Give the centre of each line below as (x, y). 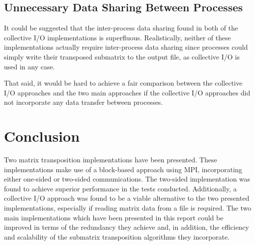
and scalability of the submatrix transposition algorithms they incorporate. (117, 236)
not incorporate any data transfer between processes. (84, 102)
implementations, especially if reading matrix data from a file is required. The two (128, 208)
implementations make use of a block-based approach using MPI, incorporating (123, 169)
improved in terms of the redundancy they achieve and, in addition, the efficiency (127, 227)
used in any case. (29, 66)
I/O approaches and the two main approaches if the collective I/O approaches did (127, 92)
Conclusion (42, 136)
